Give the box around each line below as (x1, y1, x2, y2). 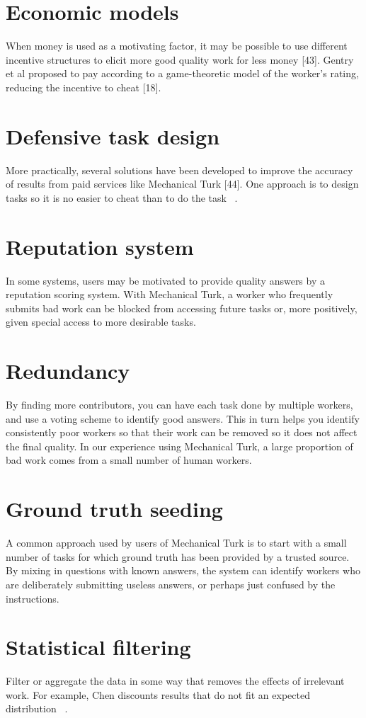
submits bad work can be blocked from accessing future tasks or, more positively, (6, 300, 358, 315)
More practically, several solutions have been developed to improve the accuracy (6, 162, 353, 177)
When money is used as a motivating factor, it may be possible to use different (6, 38, 348, 53)
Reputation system (6, 232, 194, 261)
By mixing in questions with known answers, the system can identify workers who (6, 563, 360, 578)
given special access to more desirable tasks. (6, 314, 196, 329)
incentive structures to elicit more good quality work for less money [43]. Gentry (6, 52, 354, 67)
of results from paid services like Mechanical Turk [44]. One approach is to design (6, 176, 359, 191)
